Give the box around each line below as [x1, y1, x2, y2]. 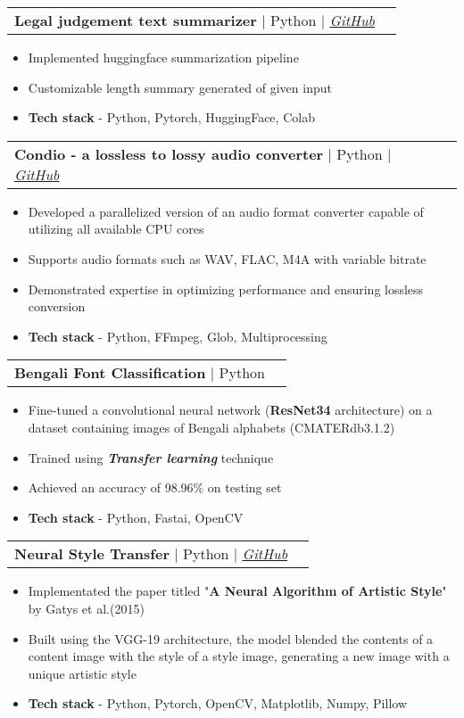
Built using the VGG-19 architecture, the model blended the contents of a [28, 629, 434, 648]
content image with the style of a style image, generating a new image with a [28, 647, 450, 665]
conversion [28, 297, 86, 316]
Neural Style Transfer [14, 543, 170, 565]
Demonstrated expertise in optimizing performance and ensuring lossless [28, 279, 424, 298]
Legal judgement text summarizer [14, 10, 257, 30]
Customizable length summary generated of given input [28, 78, 332, 96]
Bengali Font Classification [14, 362, 206, 384]
